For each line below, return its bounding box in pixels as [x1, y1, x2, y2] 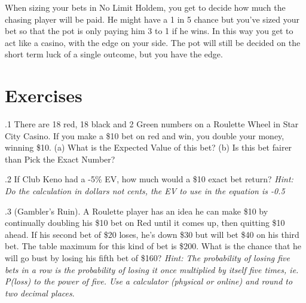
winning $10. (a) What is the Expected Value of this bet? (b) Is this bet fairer [5, 141, 292, 154]
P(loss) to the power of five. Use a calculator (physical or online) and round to [5, 275, 293, 287]
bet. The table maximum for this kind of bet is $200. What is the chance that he [5, 240, 302, 252]
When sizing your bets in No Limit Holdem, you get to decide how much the [5, 1, 286, 13]
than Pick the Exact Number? [5, 152, 115, 165]
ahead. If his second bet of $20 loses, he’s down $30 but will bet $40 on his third [5, 228, 299, 240]
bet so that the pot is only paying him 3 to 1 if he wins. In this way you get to [5, 25, 293, 37]
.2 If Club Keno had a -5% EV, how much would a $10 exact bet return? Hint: [5, 173, 293, 185]
